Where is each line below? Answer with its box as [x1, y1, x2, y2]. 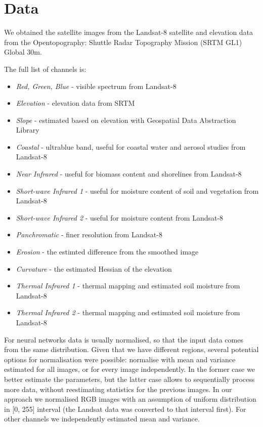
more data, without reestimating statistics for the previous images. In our [4, 383, 232, 394]
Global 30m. [4, 47, 42, 57]
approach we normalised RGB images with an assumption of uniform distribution [4, 394, 256, 404]
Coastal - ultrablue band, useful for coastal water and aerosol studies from [16, 141, 246, 152]
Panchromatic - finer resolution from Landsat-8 [16, 229, 162, 240]
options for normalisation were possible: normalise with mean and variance [4, 354, 236, 364]
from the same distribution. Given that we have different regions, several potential [4, 344, 259, 355]
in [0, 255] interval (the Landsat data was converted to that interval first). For [4, 403, 246, 414]
